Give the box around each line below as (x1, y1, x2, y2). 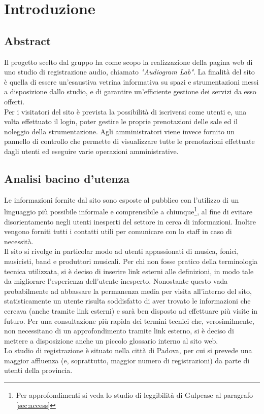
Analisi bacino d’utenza (4, 170, 130, 186)
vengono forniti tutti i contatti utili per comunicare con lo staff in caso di (4, 226, 232, 237)
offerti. (4, 96, 25, 106)
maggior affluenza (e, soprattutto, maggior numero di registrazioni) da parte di (4, 355, 250, 365)
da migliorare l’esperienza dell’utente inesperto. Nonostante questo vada (4, 276, 228, 286)
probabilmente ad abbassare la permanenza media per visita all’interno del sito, (4, 285, 252, 296)
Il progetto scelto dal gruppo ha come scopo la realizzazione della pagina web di (4, 56, 253, 67)
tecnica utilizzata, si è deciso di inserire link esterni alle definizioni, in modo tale (4, 266, 254, 276)
